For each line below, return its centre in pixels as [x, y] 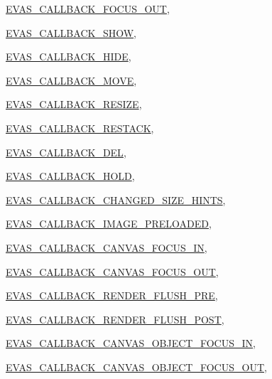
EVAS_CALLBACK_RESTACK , [80, 128]
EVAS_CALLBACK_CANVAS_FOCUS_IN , [107, 247]
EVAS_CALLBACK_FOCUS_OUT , [88, 9]
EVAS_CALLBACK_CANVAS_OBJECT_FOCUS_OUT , [136, 367]
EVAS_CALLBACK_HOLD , [70, 176]
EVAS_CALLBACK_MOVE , [71, 80]
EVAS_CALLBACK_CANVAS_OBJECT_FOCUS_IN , [131, 343]
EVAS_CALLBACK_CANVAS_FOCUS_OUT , [112, 271]
